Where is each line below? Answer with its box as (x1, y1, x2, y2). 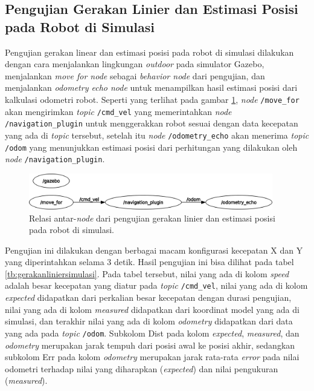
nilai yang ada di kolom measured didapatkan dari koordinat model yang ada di (5, 303, 300, 315)
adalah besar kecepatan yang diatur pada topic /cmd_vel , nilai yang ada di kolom (5, 279, 308, 292)
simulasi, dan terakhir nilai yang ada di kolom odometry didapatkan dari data (5, 315, 293, 327)
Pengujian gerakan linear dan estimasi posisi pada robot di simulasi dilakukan (5, 45, 294, 58)
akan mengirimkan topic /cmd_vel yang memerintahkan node (5, 105, 232, 117)
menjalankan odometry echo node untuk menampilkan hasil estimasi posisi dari (5, 81, 298, 94)
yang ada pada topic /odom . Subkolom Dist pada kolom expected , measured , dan (5, 326, 300, 339)
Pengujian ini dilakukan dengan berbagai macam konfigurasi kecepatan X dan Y (5, 243, 303, 256)
